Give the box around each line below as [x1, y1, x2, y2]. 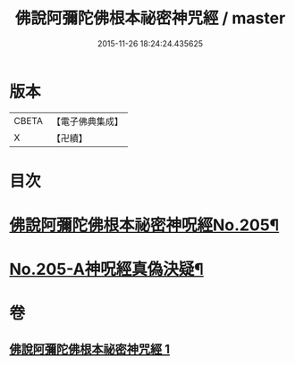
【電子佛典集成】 [51, 115, 123, 128]
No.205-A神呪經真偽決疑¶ [9, 260, 204, 279]
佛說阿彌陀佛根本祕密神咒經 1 [9, 341, 171, 357]
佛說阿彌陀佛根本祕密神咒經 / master [14, 8, 286, 29]
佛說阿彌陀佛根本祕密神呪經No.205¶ [9, 215, 280, 236]
